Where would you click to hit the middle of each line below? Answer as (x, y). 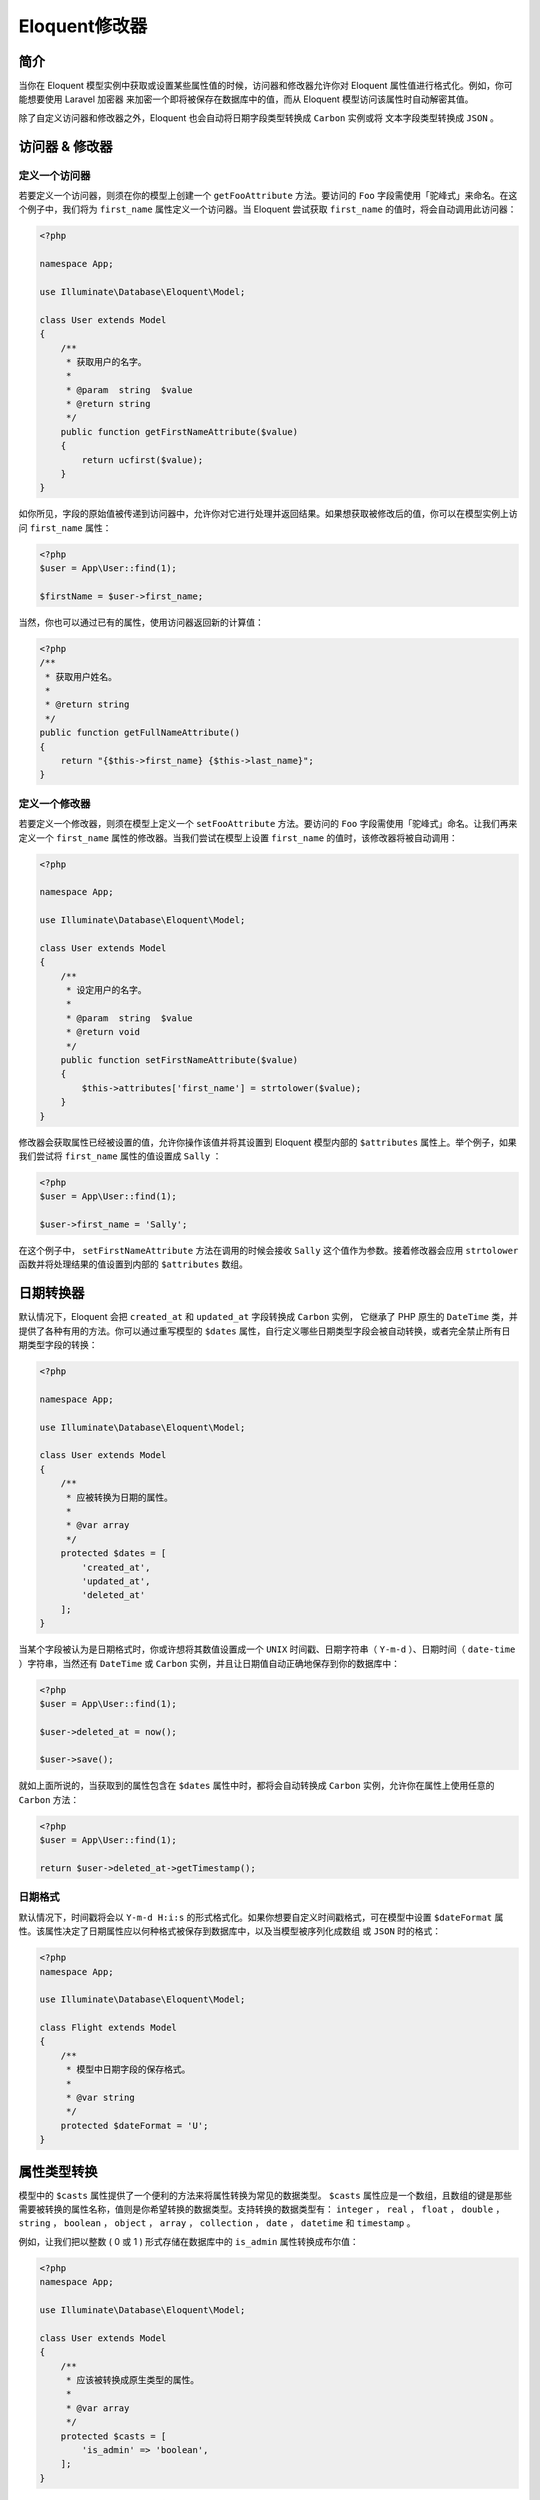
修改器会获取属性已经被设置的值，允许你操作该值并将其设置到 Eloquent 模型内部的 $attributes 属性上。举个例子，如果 (267, 1142)
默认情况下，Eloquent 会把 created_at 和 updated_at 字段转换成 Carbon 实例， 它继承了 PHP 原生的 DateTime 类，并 (268, 1317)
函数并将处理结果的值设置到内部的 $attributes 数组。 (133, 1264)
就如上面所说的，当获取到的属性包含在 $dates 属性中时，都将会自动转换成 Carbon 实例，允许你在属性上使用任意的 (256, 1786)
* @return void (102, 1032)
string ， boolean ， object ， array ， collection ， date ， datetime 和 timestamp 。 (217, 2223)
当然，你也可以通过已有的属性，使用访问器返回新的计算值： (141, 622)
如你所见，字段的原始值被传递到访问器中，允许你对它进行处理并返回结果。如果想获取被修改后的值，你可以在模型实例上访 (268, 514)
